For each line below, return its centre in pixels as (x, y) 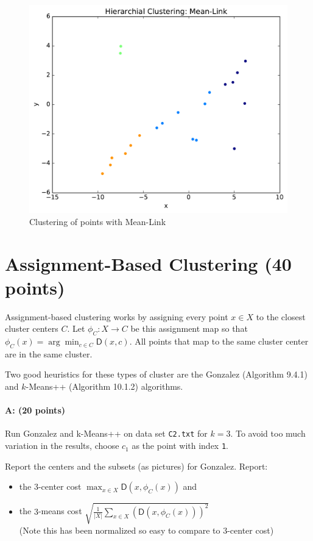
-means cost (60, 511)
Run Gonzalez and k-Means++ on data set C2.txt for (106, 433)
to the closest (281, 316)
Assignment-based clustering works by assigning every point (117, 316)
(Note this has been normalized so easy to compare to (120, 530)
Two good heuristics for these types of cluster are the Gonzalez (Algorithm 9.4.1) (156, 374)
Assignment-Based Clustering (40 (148, 263)
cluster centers (32, 328)
